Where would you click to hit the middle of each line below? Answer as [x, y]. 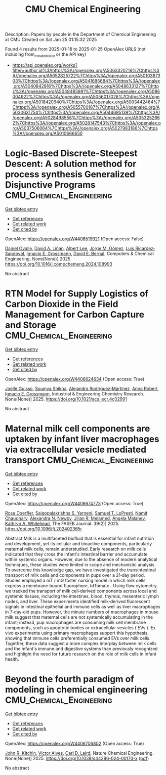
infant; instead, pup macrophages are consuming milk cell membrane [76, 622]
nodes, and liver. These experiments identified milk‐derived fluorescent [78, 601]
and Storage [31, 325]
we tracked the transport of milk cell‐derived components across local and [81, 591]
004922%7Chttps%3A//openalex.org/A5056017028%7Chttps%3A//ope [86, 96]
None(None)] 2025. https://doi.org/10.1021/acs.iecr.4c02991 [66, 399]
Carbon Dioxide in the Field [62, 304]
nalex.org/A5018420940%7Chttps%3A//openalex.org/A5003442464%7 [86, 102]
